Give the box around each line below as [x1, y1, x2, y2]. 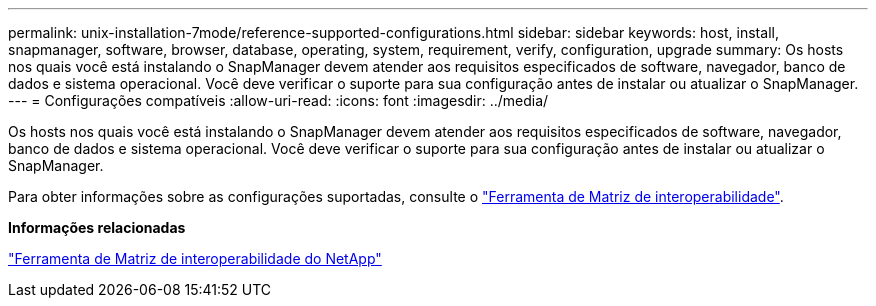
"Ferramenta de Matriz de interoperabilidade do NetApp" [8, 250, 382, 267]
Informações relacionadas [8, 219, 186, 236]
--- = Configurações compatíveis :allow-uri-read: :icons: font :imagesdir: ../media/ [8, 92, 549, 109]
